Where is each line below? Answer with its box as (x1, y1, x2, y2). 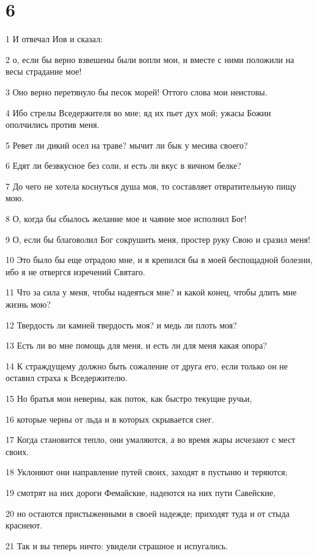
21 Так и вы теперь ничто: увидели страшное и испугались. (5, 539, 228, 552)
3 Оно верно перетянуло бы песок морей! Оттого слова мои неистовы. (5, 85, 268, 98)
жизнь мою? (5, 298, 51, 311)
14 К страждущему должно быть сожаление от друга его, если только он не (5, 359, 288, 372)
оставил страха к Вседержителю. (5, 371, 128, 384)
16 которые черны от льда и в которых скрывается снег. (5, 412, 214, 425)
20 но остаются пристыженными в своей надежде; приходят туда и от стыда (5, 506, 290, 519)
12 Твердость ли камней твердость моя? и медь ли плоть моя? (5, 318, 237, 331)
